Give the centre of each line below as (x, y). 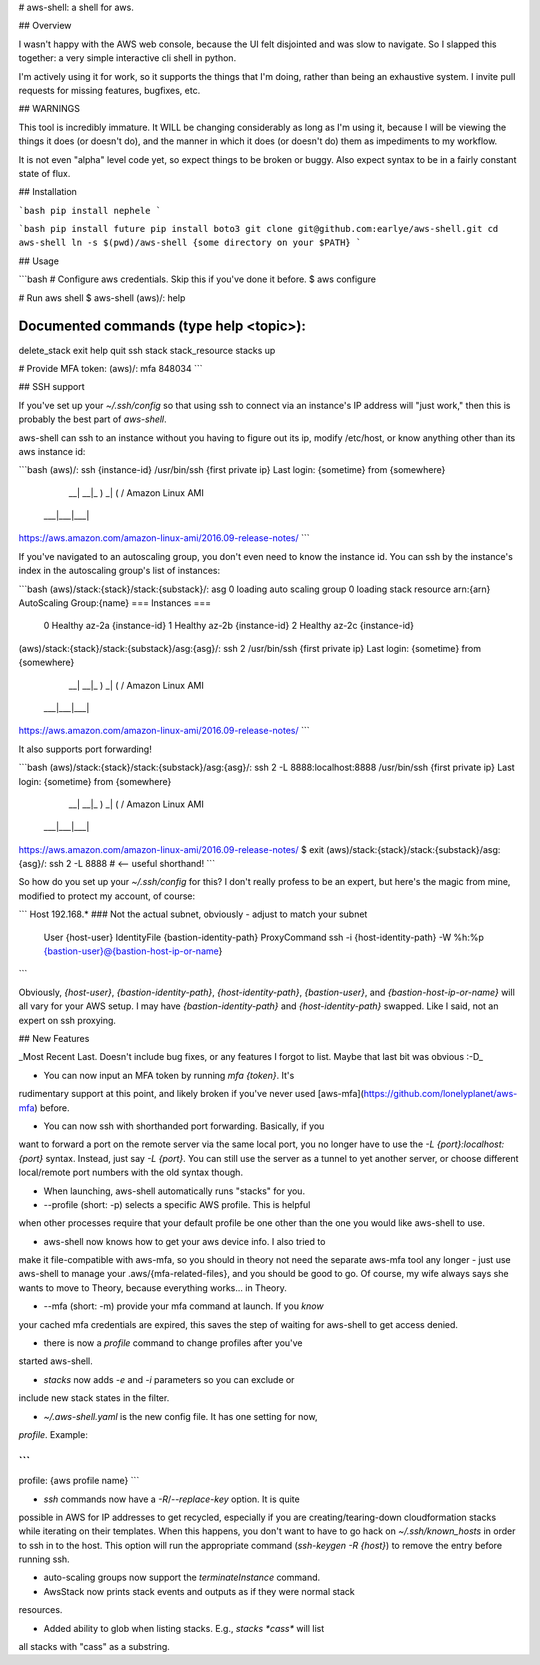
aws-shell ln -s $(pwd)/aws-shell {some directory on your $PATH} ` (190, 243)
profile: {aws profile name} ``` (79, 1481)
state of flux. (44, 173)
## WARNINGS (49, 109)
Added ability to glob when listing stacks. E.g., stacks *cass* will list (184, 1628)
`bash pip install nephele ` (90, 210)
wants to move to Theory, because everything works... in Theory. (152, 1287)
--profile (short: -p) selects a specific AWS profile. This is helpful (177, 1204)
